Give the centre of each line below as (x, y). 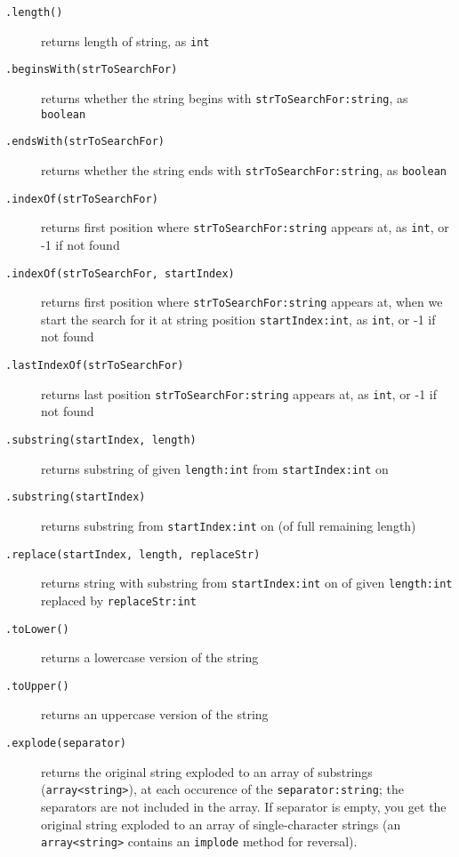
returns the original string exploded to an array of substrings (207, 771)
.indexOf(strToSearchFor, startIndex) (120, 273)
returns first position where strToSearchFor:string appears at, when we (242, 302)
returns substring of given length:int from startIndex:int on (215, 468)
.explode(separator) (66, 744)
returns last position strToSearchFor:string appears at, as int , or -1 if (239, 393)
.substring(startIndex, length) (101, 440)
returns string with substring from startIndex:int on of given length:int (247, 583)
